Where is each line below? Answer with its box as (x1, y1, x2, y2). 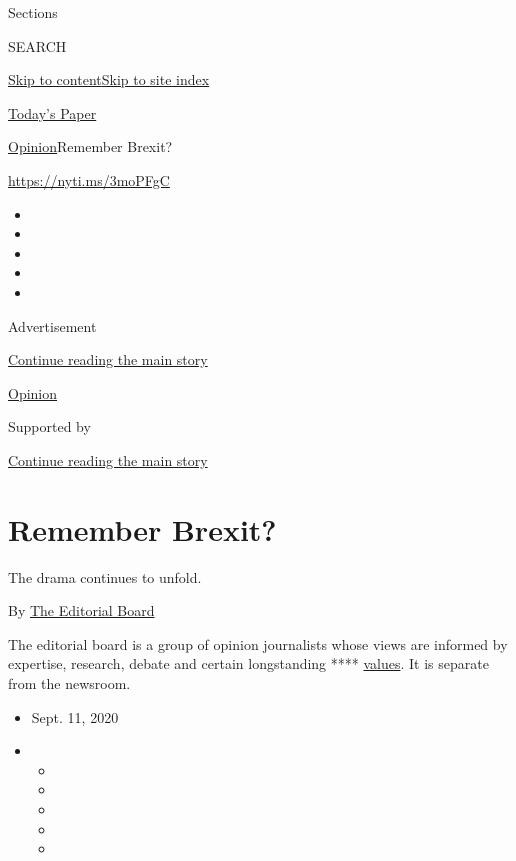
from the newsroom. (8, 673, 131, 693)
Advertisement (8, 315, 97, 336)
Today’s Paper (8, 102, 97, 123)
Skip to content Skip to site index (8, 69, 210, 90)
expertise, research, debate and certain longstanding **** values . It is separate (8, 653, 489, 674)
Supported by (8, 416, 91, 437)
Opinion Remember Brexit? (8, 136, 173, 157)
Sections (8, 2, 58, 22)
